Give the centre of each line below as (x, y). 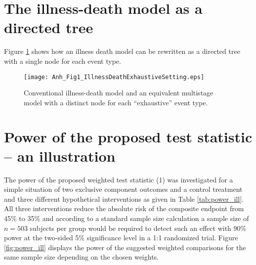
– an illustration (60, 155)
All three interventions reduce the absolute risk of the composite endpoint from (124, 208)
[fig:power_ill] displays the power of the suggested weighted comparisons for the (125, 247)
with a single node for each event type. (63, 61)
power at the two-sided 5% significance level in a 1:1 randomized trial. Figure (121, 238)
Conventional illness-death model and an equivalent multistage (119, 93)
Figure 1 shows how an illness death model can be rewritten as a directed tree (122, 51)
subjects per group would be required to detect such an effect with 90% (138, 228)
